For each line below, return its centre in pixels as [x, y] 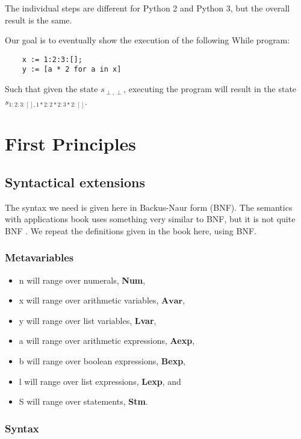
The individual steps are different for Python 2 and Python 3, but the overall [147, 8]
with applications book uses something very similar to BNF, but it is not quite [150, 219]
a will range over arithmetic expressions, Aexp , [107, 341]
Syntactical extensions [75, 182]
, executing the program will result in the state [210, 89]
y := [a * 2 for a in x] [72, 70]
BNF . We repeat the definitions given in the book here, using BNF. [131, 230]
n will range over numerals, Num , [82, 280]
